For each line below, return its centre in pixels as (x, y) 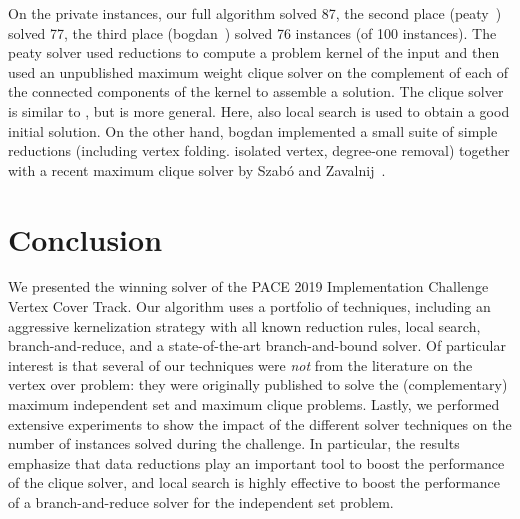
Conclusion (85, 238)
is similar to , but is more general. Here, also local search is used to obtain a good (259, 110)
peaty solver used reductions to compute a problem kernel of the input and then (254, 52)
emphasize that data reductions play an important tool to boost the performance (256, 462)
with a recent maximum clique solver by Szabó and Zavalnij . (197, 169)
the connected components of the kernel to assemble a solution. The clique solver (256, 91)
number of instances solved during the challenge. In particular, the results (234, 443)
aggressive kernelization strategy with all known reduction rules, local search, (244, 325)
